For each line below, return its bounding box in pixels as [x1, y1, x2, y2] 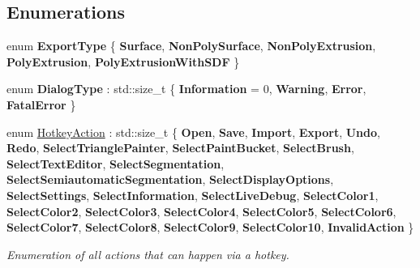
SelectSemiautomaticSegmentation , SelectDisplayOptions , [6, 171, 334, 188]
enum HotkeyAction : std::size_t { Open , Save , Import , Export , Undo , [6, 123, 380, 140]
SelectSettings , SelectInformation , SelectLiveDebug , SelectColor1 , [6, 186, 379, 203]
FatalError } [6, 96, 76, 113]
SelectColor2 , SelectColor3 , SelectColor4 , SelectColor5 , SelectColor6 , [6, 202, 396, 219]
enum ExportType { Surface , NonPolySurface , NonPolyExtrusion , [6, 37, 376, 54]
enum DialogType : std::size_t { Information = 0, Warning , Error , [6, 80, 366, 97]
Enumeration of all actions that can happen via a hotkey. [6, 245, 289, 262]
